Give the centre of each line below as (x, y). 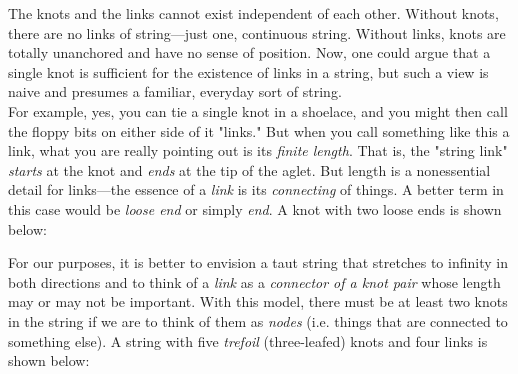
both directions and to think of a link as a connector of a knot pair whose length (254, 281)
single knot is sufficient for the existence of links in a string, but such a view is (248, 71)
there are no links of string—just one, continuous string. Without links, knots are (257, 32)
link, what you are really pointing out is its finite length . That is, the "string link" (258, 150)
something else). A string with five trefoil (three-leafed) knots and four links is (248, 340)
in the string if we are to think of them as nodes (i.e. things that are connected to (258, 320)
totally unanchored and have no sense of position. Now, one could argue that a (249, 52)
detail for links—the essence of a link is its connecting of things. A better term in (256, 189)
